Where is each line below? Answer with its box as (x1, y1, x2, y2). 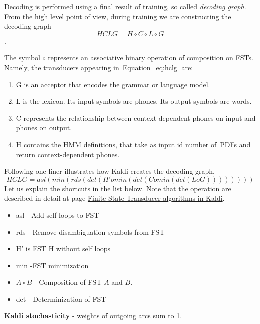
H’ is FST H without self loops (16, 243, 111, 254)
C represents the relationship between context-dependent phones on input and (16, 112, 256, 123)
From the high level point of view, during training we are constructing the (4, 11, 231, 21)
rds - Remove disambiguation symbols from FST (16, 226, 165, 237)
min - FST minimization (16, 260, 89, 270)
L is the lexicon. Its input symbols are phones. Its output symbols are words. (16, 96, 252, 106)
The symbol (4, 52, 41, 63)
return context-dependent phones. (16, 149, 120, 159)
